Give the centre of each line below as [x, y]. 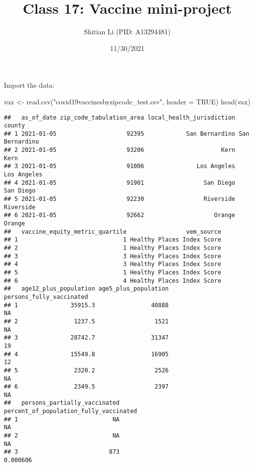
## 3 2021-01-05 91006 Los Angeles [120, 166]
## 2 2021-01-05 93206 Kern [120, 150]
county [14, 126]
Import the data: [29, 85]
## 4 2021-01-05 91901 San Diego [120, 183]
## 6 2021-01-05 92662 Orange [120, 215]
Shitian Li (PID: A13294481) [127, 32]
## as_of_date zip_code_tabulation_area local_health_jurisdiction [120, 117]
